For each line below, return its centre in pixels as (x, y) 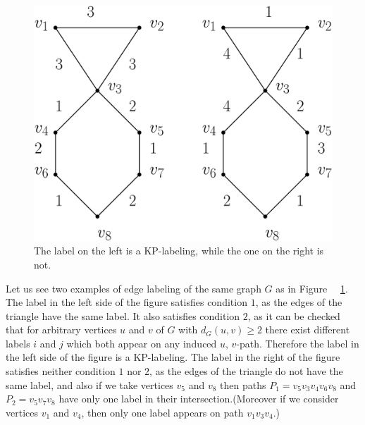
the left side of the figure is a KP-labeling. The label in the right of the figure (173, 357)
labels (18, 343)
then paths (243, 384)
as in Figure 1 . (312, 288)
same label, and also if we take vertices (89, 384)
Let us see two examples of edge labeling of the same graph (134, 288)
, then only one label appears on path (162, 412)
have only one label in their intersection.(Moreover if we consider (199, 399)
